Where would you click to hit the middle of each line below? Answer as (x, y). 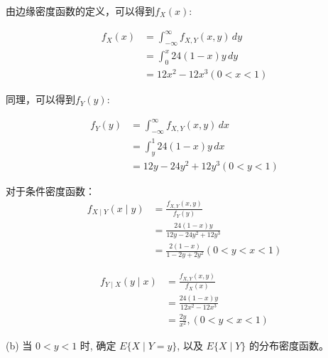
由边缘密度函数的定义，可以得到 (80, 11)
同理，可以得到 (40, 99)
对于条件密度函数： (50, 190)
